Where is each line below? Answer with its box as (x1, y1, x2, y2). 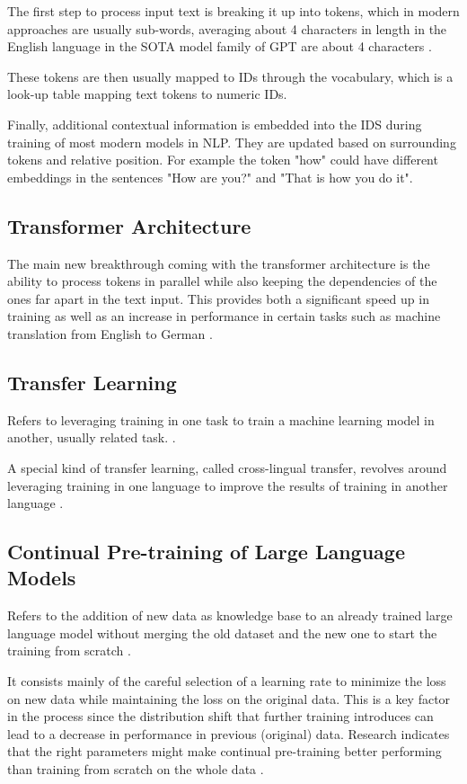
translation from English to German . (7, 324, 213, 343)
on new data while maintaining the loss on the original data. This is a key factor (7, 689, 451, 708)
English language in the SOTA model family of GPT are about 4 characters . (7, 37, 432, 56)
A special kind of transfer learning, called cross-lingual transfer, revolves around (7, 458, 447, 477)
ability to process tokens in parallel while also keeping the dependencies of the (7, 272, 437, 290)
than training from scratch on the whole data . (7, 760, 264, 779)
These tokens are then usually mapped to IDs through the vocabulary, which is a (7, 67, 454, 85)
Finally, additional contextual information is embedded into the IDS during (7, 114, 422, 133)
